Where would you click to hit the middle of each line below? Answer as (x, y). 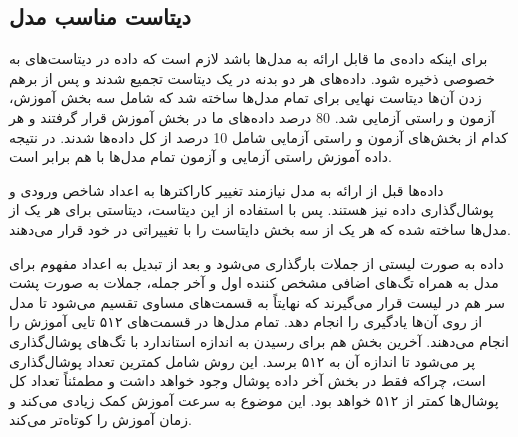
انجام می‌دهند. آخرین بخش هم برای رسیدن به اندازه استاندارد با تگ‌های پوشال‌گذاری (259, 340)
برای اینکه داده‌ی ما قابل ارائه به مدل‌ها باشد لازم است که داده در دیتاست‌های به (248, 58)
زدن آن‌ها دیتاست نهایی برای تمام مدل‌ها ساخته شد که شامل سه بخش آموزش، (245, 97)
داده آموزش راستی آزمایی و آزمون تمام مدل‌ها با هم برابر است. (200, 156)
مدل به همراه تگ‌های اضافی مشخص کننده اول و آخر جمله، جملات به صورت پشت (254, 282)
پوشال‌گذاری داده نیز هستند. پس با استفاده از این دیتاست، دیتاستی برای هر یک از (251, 209)
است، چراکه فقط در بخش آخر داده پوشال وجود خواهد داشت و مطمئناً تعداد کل (247, 380)
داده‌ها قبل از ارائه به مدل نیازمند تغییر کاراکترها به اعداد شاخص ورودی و (226, 189)
